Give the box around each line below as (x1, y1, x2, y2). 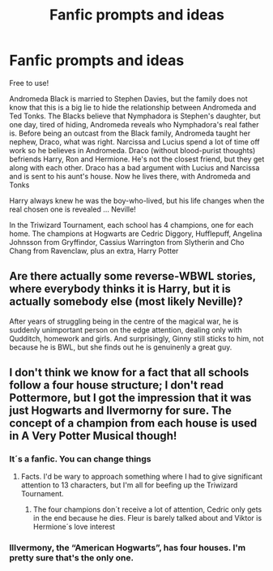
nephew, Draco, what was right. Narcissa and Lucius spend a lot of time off (9, 136, 260, 147)
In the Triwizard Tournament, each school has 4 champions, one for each (9, 220, 254, 230)
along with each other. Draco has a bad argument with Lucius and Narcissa (9, 162, 260, 172)
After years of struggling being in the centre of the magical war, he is (9, 316, 239, 326)
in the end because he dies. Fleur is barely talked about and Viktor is (32, 513, 262, 523)
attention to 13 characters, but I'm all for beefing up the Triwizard (20, 480, 238, 490)
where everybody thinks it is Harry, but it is (9, 282, 232, 296)
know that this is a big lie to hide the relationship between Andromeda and (9, 102, 257, 112)
